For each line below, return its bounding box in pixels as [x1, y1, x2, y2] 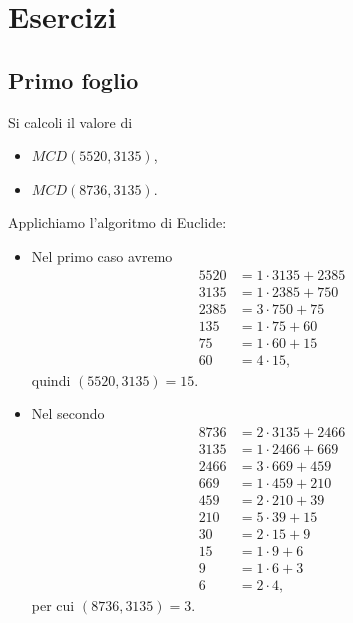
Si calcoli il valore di [8, 111, 133, 132]
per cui [31, 595, 75, 616]
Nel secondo [31, 403, 105, 424]
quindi [31, 369, 71, 390]
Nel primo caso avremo [31, 245, 173, 266]
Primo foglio [8, 64, 139, 95]
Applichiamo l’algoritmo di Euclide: [8, 212, 227, 233]
